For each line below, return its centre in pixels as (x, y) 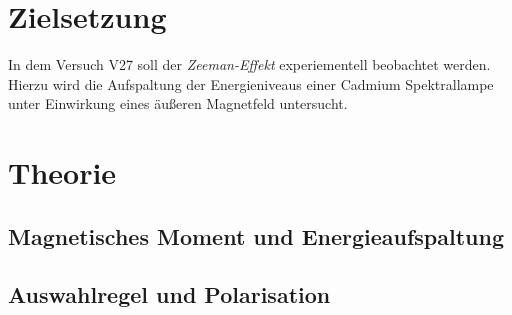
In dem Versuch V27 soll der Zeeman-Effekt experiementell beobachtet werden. (249, 64)
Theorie (62, 172)
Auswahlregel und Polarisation (169, 294)
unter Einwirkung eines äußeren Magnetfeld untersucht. (178, 103)
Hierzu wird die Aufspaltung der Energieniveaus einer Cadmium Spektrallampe (251, 83)
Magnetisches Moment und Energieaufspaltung (256, 235)
